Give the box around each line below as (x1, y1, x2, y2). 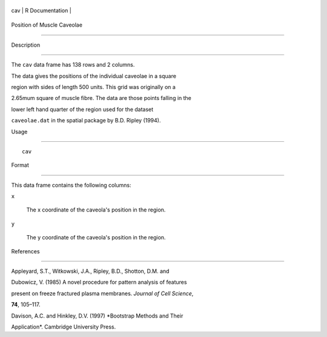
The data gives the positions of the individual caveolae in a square (11, 72, 177, 79)
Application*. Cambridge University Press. (11, 323, 116, 330)
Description (11, 41, 41, 48)
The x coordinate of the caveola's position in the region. (26, 206, 166, 213)
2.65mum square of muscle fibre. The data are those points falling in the (11, 95, 192, 102)
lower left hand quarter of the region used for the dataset (11, 105, 154, 113)
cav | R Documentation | (11, 7, 72, 14)
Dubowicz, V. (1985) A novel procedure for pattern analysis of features (11, 279, 187, 286)
